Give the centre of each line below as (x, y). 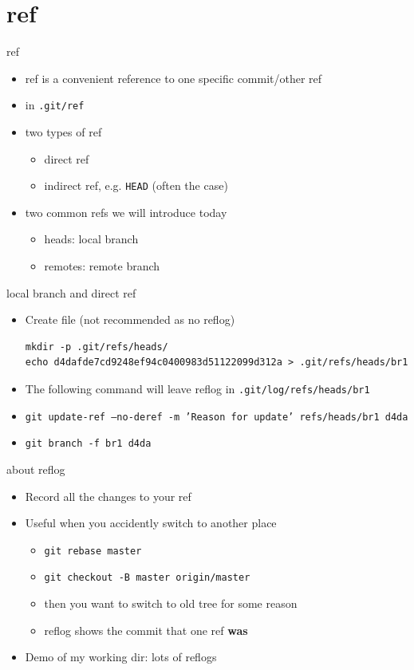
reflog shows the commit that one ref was (146, 630)
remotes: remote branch (102, 266)
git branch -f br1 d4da (88, 444)
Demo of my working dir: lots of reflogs (121, 657)
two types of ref (63, 131)
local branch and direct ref (71, 292)
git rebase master (93, 551)
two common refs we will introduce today (126, 212)
